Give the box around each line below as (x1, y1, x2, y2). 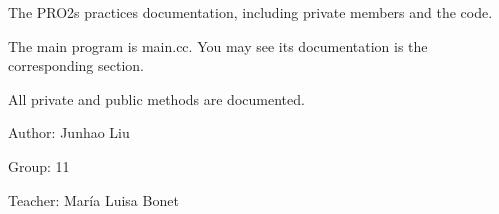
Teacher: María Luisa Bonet (8, 189, 179, 210)
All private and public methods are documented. (8, 88, 305, 109)
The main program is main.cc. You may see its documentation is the (8, 35, 428, 56)
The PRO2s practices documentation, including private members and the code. (8, 2, 493, 22)
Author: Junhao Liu (8, 122, 130, 143)
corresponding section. (8, 55, 144, 76)
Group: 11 (8, 155, 70, 176)
